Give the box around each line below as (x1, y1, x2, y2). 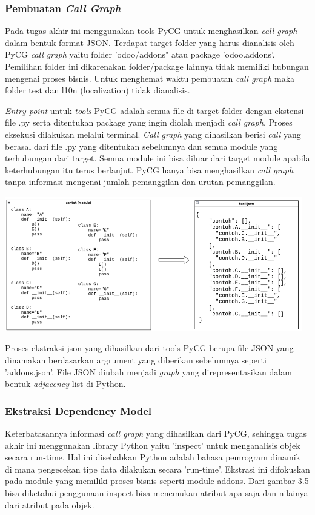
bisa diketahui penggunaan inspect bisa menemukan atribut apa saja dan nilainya (5, 486, 308, 499)
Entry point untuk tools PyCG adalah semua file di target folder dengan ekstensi (5, 104, 304, 116)
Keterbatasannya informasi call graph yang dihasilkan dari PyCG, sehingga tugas (5, 427, 307, 440)
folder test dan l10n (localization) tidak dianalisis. (5, 84, 190, 96)
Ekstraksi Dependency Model (5, 403, 152, 418)
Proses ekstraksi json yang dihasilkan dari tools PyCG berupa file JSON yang (5, 342, 294, 354)
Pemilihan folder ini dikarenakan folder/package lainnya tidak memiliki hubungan (5, 60, 309, 72)
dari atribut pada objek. (5, 498, 94, 511)
